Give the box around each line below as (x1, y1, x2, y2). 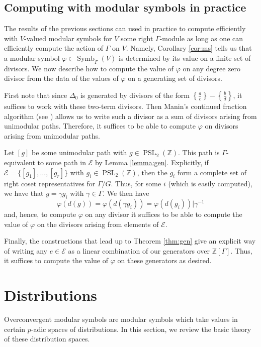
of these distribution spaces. (4, 333, 90, 344)
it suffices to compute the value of (4, 255, 109, 266)
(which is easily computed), (168, 178, 252, 188)
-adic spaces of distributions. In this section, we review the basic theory (31, 323, 251, 334)
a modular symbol (4, 52, 60, 63)
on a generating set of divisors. (128, 73, 222, 83)
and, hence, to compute (4, 208, 76, 219)
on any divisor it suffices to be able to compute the (85, 208, 242, 219)
